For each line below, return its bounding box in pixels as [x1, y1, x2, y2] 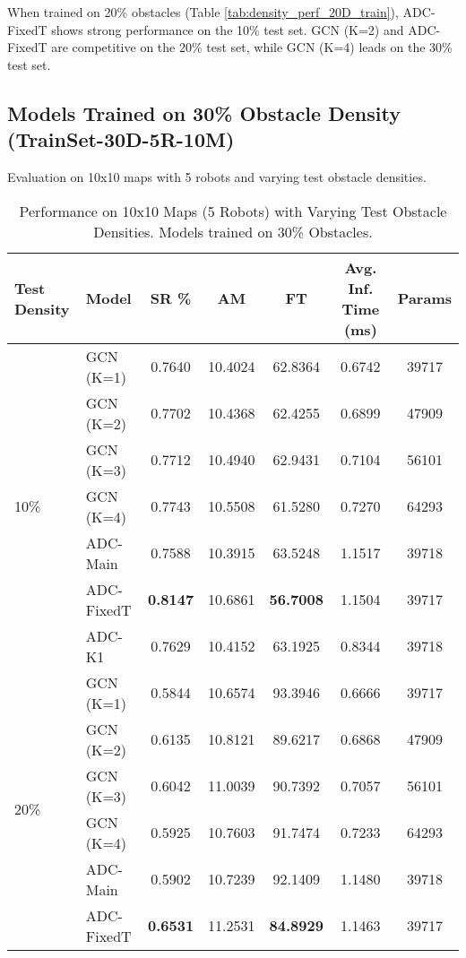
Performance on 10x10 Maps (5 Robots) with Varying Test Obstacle [19, 200, 447, 221]
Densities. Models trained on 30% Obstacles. [93, 220, 373, 242]
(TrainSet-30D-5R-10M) [7, 125, 235, 153]
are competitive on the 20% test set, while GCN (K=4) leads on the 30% [51, 38, 453, 56]
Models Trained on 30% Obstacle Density [7, 99, 401, 126]
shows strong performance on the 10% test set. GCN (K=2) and [51, 20, 404, 39]
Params [397, 288, 452, 309]
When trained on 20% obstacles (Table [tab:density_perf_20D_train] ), [7, 3, 399, 21]
